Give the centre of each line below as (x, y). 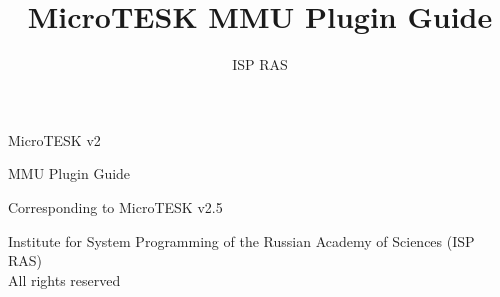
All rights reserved (64, 279)
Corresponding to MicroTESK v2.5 (115, 206)
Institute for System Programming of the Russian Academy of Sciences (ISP (241, 240)
